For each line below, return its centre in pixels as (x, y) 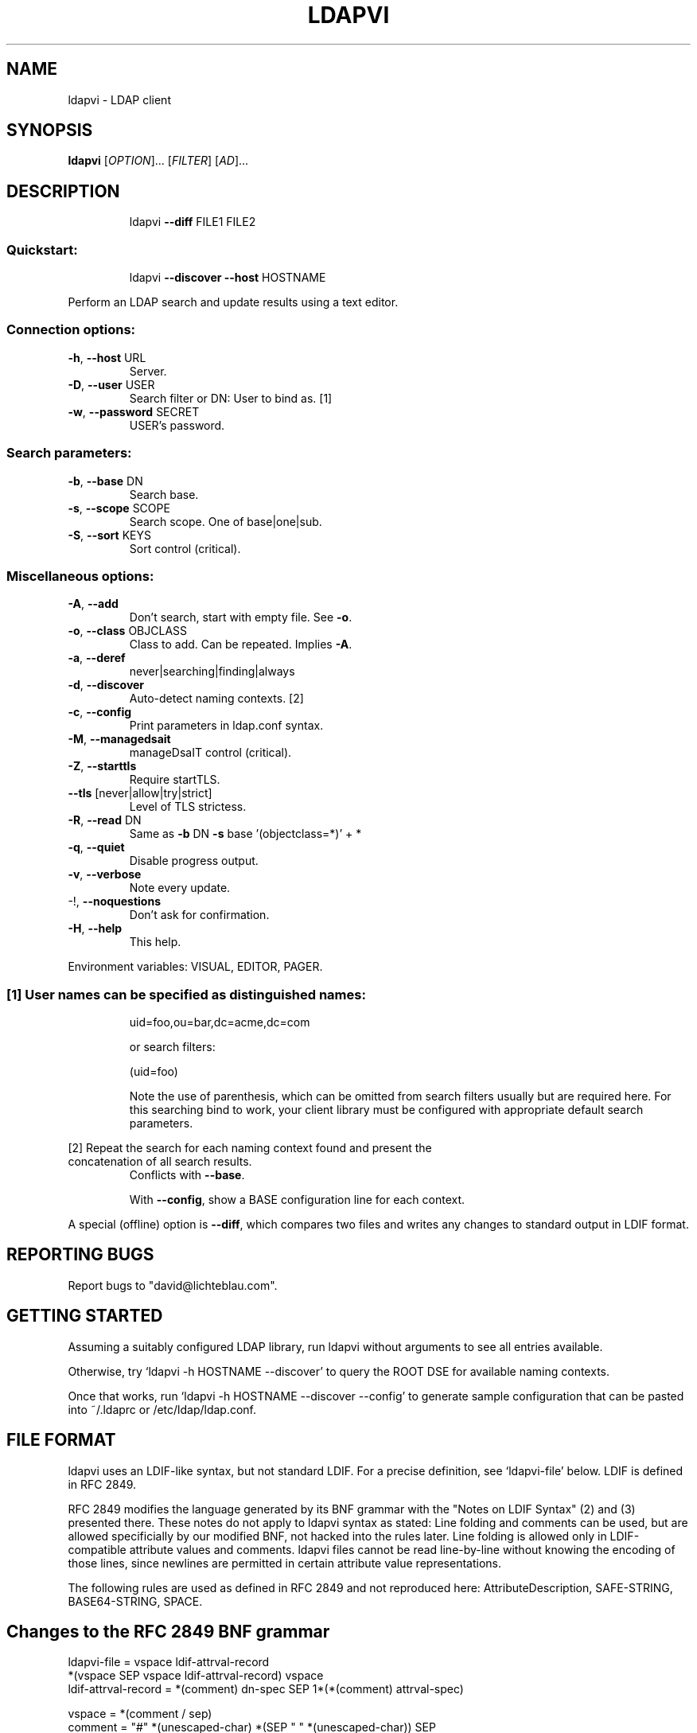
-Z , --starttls (102, 766)
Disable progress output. (194, 861)
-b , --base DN (105, 481)
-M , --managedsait (119, 739)
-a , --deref (97, 658)
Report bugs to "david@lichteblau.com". (173, 1285)
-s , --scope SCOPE (119, 508)
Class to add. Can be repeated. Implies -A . (241, 645)
